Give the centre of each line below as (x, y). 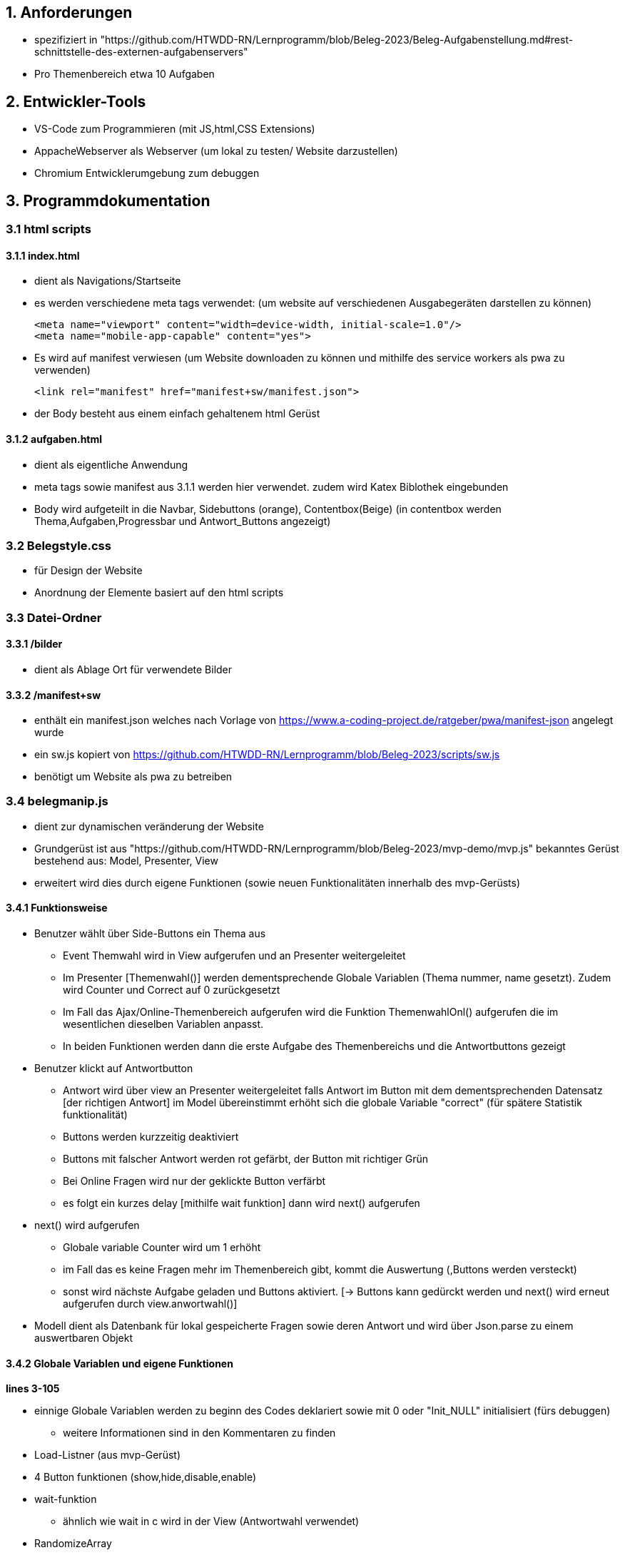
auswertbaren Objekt (84, 1338)
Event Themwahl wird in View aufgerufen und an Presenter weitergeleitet (234, 956)
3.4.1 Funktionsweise (57, 908)
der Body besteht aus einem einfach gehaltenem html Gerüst (177, 414)
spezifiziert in (66, 40)
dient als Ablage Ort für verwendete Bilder (133, 669)
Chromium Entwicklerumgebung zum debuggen (147, 173)
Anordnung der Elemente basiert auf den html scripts (159, 593)
